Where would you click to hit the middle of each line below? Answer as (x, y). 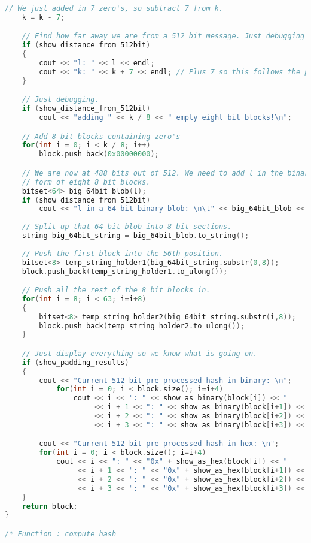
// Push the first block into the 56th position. (123, 253)
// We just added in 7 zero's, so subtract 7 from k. (114, 8)
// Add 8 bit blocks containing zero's (101, 136)
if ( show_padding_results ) (75, 362)
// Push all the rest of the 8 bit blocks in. (116, 290)
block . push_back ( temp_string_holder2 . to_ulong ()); (142, 326)
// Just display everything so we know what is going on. (140, 353)
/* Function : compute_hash (61, 534)
